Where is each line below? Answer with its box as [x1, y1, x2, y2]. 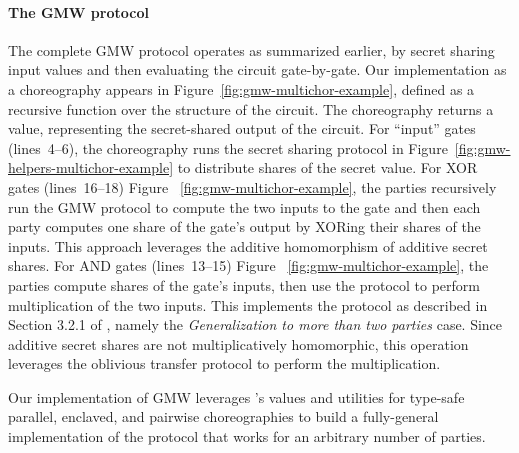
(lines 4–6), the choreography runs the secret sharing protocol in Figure [8, 137, 448, 158]
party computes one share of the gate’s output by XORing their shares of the [8, 216, 481, 237]
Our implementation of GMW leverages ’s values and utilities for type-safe [8, 386, 465, 407]
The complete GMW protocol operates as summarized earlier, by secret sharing [8, 39, 495, 60]
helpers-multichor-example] [8, 157, 174, 178]
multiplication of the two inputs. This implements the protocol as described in [8, 294, 488, 315]
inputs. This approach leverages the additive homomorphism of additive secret [8, 235, 488, 256]
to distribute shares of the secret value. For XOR [177, 157, 478, 178]
